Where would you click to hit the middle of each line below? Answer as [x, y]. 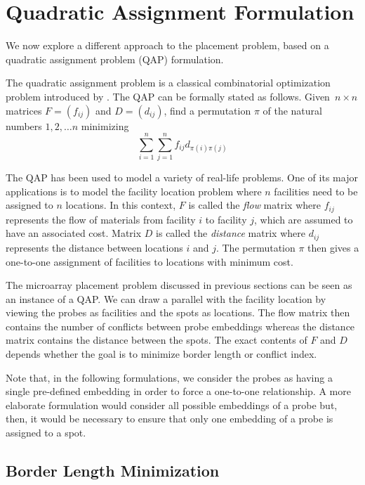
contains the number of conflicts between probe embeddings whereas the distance [180, 326]
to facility [226, 219]
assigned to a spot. [46, 433]
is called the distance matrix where [231, 233]
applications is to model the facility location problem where [134, 191]
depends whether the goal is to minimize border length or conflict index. [161, 354]
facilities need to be [316, 191]
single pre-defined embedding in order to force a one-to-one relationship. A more [178, 391]
